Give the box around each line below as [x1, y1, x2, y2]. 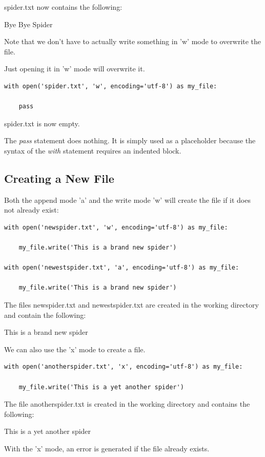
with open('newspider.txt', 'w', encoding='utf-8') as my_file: [4, 223, 228, 231]
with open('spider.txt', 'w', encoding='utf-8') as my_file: [4, 82, 217, 90]
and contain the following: [4, 309, 86, 320]
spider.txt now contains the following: [4, 2, 123, 12]
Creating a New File [4, 170, 114, 186]
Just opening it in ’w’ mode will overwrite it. [4, 63, 145, 74]
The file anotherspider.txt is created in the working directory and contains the [4, 398, 250, 409]
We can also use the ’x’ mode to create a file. [4, 344, 146, 354]
